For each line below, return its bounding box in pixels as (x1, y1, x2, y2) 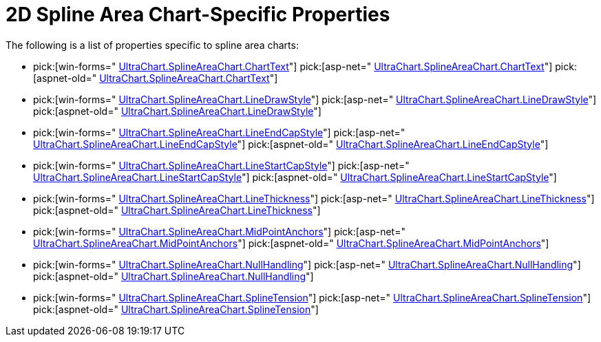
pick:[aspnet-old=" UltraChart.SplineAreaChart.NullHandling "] (33, 270, 314, 282)
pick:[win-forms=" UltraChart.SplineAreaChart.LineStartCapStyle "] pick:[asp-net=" (33, 159, 410, 171)
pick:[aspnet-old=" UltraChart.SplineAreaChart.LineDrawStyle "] (33, 105, 321, 117)
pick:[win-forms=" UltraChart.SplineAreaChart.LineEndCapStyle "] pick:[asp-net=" (33, 126, 405, 138)
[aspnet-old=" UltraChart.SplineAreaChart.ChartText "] (33, 72, 278, 84)
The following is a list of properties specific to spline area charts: (6, 39, 299, 51)
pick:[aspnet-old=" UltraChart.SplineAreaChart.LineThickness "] (33, 204, 321, 216)
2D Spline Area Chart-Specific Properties (6, 3, 390, 26)
